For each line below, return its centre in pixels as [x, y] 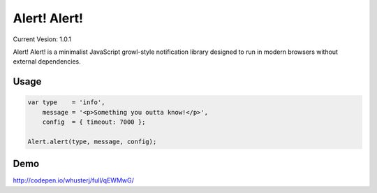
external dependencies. [47, 62]
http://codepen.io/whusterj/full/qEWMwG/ [73, 180]
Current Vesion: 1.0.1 [42, 39]
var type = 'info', [66, 102]
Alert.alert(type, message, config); [92, 141]
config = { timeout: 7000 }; [94, 122]
